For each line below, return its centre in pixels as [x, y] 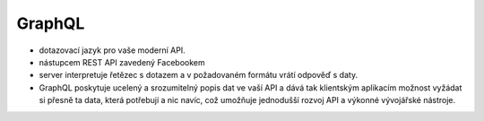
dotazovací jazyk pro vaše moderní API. [112, 50]
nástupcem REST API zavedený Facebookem [122, 62]
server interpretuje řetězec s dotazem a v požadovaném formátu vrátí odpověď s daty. [199, 75]
